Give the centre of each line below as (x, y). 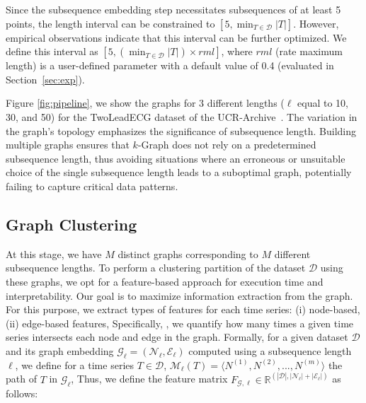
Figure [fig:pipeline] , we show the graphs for (101, 103)
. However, (316, 23)
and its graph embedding (60, 350)
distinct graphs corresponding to (188, 253)
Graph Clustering (72, 224)
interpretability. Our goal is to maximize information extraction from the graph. (179, 295)
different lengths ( (246, 103)
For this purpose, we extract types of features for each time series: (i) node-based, (183, 309)
